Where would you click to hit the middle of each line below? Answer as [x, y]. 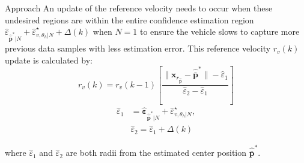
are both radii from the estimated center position [156, 153]
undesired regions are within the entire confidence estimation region [129, 19]
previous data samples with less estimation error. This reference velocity [138, 48]
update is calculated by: [49, 60]
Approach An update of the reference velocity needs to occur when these [139, 8]
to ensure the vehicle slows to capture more [220, 31]
